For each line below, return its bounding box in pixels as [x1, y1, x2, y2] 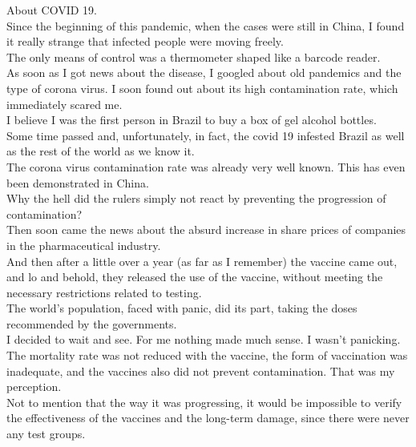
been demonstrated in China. [6, 174, 149, 191]
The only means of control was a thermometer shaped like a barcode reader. [6, 48, 381, 65]
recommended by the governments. [6, 315, 177, 332]
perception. [6, 378, 62, 395]
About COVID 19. [6, 2, 97, 18]
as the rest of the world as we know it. [6, 143, 195, 159]
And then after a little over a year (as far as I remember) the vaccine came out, [6, 252, 398, 269]
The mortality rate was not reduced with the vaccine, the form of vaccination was [6, 347, 408, 364]
